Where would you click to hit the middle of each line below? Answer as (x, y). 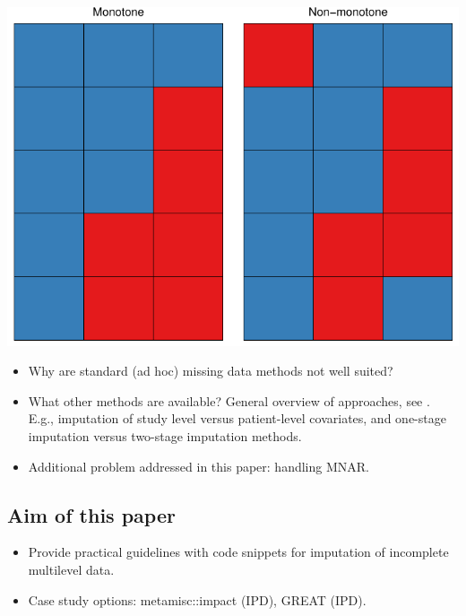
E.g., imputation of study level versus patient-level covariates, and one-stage (237, 418)
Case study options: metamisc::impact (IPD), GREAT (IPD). (197, 599)
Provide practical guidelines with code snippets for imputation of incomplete (238, 552)
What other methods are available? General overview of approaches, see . (229, 400)
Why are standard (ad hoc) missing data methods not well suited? (211, 371)
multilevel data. (71, 570)
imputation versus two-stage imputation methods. (165, 436)
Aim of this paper (91, 514)
